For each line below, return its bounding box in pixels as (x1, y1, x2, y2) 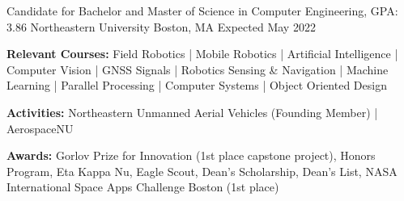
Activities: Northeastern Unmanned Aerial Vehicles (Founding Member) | (6, 103, 378, 120)
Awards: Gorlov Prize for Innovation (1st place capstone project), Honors (6, 147, 376, 164)
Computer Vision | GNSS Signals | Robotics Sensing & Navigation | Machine (6, 61, 389, 77)
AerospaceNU (6, 119, 74, 136)
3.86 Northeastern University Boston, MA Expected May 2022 (6, 18, 316, 35)
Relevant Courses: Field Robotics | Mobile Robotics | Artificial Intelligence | (6, 45, 398, 62)
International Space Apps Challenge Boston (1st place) (6, 178, 279, 195)
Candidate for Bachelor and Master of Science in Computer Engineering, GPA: (6, 2, 398, 19)
